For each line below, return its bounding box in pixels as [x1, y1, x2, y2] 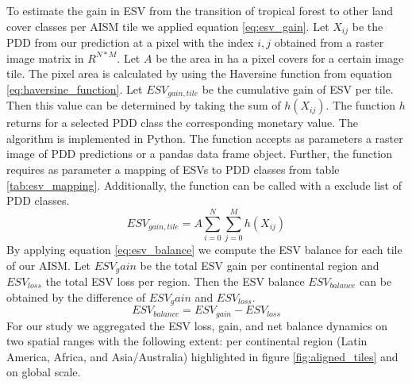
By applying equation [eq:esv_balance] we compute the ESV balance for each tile [6, 241, 402, 257]
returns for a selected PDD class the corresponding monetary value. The [6, 114, 358, 131]
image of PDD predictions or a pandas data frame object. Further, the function [6, 145, 393, 162]
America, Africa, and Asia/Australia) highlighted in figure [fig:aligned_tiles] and [6, 348, 399, 364]
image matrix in [6, 49, 84, 66]
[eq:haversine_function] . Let [6, 80, 143, 97]
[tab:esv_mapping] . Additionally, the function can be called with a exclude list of [6, 176, 402, 193]
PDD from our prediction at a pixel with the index [6, 34, 254, 51]
